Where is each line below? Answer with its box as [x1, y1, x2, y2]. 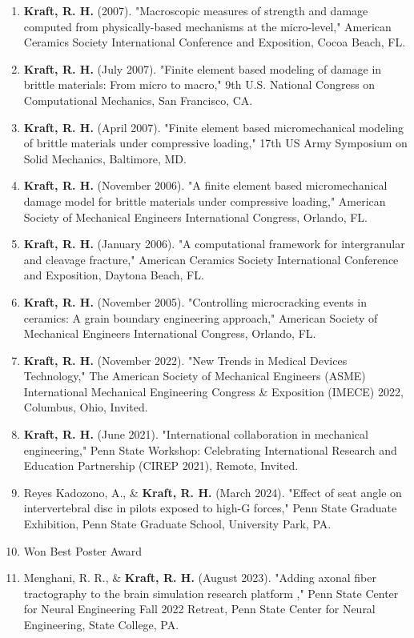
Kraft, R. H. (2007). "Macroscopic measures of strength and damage [23, 2, 368, 18]
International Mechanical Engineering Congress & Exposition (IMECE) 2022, [23, 383, 404, 399]
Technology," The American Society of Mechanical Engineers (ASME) [23, 367, 366, 384]
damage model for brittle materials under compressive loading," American [23, 192, 386, 209]
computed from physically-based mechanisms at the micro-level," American [23, 18, 392, 34]
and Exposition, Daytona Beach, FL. [23, 267, 204, 283]
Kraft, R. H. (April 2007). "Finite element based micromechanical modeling [23, 118, 404, 135]
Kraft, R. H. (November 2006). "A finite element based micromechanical [23, 177, 388, 194]
